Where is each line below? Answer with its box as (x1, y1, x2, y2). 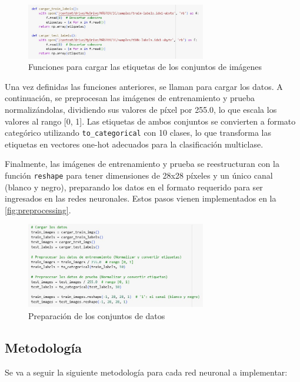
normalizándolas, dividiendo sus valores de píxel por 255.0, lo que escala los (5, 103, 277, 115)
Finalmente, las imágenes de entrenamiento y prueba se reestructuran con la (5, 158, 279, 170)
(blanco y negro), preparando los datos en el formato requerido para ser (5, 180, 263, 193)
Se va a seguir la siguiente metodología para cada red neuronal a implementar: (5, 366, 288, 378)
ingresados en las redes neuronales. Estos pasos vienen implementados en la (5, 192, 276, 205)
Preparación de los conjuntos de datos (28, 310, 165, 322)
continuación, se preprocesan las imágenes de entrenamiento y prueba (5, 92, 255, 104)
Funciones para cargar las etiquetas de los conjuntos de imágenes (28, 61, 262, 73)
